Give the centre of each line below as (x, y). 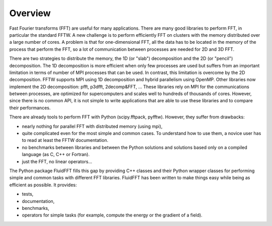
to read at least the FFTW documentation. (65, 140)
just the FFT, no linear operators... (57, 162)
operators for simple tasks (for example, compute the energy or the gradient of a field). (112, 215)
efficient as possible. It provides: (43, 185)
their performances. (30, 108)
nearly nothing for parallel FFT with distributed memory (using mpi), (92, 126)
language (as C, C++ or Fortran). (56, 155)
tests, (28, 194)
